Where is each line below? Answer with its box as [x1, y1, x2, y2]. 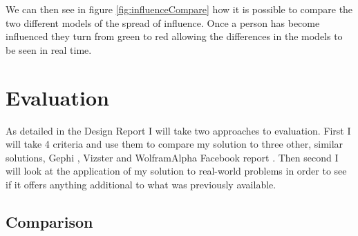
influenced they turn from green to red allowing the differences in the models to [6, 29, 343, 43]
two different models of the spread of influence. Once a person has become [6, 15, 320, 30]
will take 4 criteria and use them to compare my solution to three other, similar [6, 137, 343, 151]
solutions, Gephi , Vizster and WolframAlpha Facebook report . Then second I [6, 150, 339, 164]
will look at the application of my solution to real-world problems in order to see [6, 164, 347, 178]
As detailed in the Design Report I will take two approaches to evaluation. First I [6, 123, 351, 137]
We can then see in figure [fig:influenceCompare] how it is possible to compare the [6, 2, 353, 16]
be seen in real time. [6, 42, 92, 57]
